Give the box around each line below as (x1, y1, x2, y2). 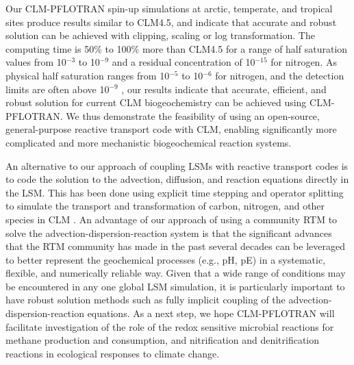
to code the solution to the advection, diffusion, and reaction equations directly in (5, 172, 349, 186)
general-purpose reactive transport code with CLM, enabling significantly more (5, 122, 337, 136)
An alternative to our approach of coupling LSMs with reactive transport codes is (5, 158, 349, 173)
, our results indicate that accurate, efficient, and (121, 81, 327, 96)
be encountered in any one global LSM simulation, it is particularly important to (5, 279, 345, 293)
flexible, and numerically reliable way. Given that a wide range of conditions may (5, 266, 346, 280)
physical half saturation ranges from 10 (5, 68, 170, 82)
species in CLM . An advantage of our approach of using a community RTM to (5, 212, 338, 226)
